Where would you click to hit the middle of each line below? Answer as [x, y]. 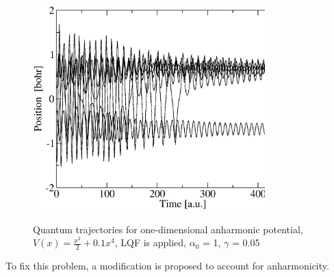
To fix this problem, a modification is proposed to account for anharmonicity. [167, 266]
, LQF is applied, [151, 242]
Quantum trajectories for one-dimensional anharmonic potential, [168, 229]
